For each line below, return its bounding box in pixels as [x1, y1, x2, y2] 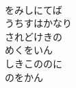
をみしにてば [5, 2, 62, 16]
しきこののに [5, 56, 62, 70]
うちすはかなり [5, 16, 72, 30]
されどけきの [5, 29, 62, 43]
